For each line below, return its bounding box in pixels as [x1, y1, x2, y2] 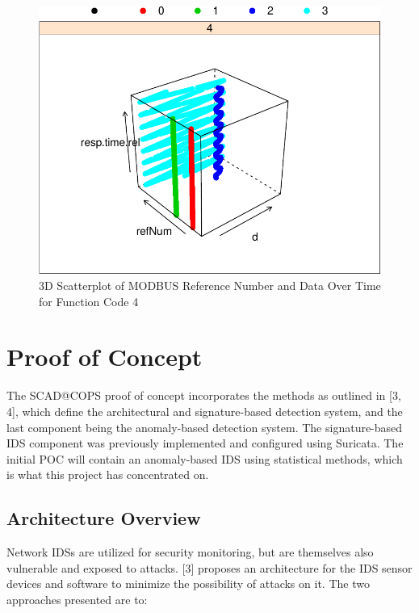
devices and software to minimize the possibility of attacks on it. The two [6, 575, 370, 592]
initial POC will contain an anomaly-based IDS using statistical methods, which [6, 450, 403, 467]
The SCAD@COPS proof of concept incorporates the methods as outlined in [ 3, [6, 387, 401, 404]
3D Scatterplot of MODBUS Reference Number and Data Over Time [39, 277, 381, 294]
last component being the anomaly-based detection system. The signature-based [6, 418, 403, 435]
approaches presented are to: [6, 590, 148, 607]
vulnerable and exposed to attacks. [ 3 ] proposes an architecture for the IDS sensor [6, 559, 413, 576]
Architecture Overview [6, 506, 201, 531]
